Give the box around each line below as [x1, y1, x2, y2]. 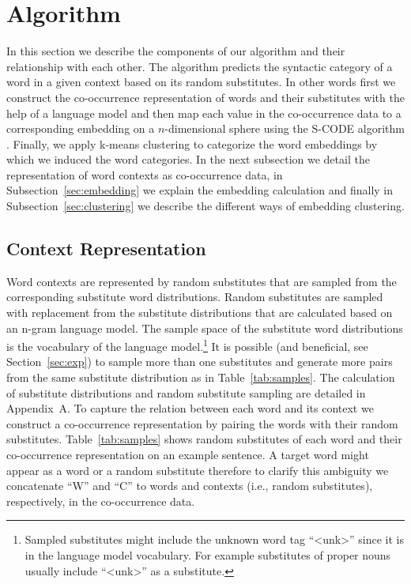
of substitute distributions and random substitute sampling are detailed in [6, 384, 366, 401]
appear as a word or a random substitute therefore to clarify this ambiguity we [6, 462, 389, 478]
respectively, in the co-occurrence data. [6, 492, 195, 509]
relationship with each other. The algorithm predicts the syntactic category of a [6, 58, 393, 74]
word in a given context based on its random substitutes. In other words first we [6, 73, 396, 90]
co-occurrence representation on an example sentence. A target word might [6, 446, 369, 463]
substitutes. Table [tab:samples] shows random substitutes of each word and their [6, 431, 402, 447]
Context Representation [6, 236, 206, 261]
